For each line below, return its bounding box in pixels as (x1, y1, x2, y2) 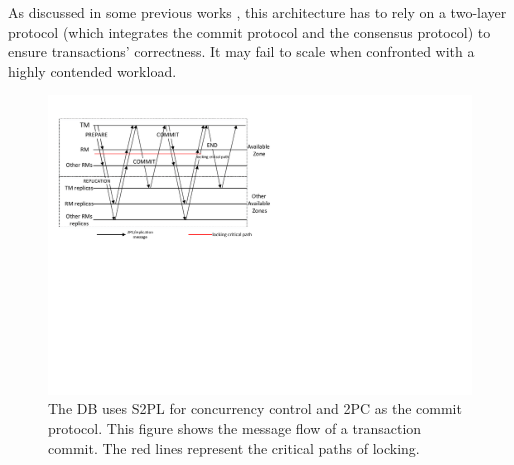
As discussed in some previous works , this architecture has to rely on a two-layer (8, 2, 507, 22)
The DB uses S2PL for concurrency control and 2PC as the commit (48, 398, 462, 419)
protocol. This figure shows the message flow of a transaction (48, 417, 422, 438)
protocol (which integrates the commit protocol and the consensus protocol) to (8, 21, 491, 42)
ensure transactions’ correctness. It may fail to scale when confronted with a (8, 41, 475, 62)
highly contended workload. (8, 60, 177, 81)
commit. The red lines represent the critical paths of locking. (48, 437, 420, 458)
